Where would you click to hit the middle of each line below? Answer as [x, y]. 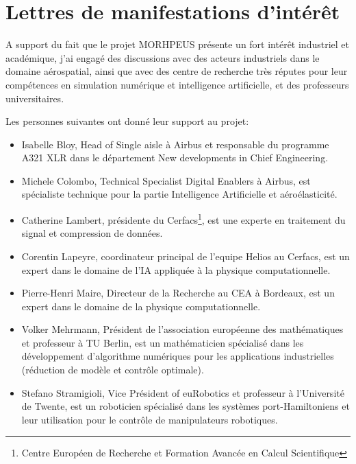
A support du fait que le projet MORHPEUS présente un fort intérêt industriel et [177, 44]
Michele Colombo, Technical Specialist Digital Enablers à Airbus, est [166, 180]
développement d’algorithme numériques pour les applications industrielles [178, 356]
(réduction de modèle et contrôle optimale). [113, 370]
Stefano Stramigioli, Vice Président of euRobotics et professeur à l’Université [183, 392]
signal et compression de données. [92, 233]
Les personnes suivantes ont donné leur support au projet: [127, 121]
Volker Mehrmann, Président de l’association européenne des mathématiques [182, 329]
